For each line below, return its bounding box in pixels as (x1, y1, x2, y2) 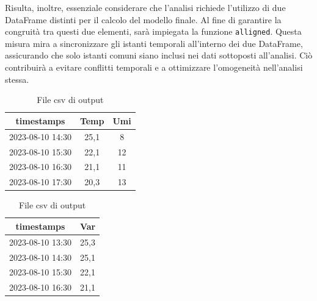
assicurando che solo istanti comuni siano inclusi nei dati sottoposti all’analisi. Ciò (5, 49, 313, 62)
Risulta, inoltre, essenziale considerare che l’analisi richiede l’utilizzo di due (5, 1, 286, 13)
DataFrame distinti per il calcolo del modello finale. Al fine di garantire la (5, 13, 282, 26)
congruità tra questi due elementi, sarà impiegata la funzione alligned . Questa (5, 25, 302, 38)
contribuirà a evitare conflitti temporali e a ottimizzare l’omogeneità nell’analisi (5, 61, 303, 74)
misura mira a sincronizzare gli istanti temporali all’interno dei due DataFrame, (5, 37, 303, 49)
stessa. (5, 73, 29, 85)
